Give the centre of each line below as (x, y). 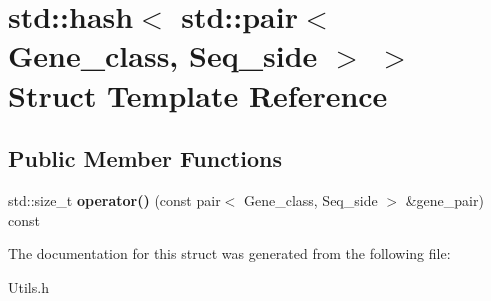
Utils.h (28, 286)
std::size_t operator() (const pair (114, 199)
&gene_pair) (444, 199)
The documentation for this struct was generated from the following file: (229, 253)
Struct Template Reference (198, 94)
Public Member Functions (145, 158)
